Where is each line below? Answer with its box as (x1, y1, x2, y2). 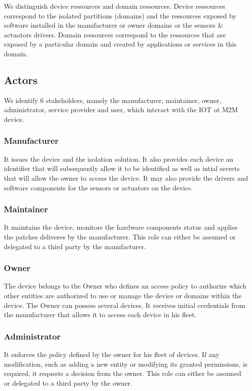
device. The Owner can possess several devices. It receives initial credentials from (4, 300, 245, 310)
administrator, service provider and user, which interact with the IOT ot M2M (4, 104, 238, 115)
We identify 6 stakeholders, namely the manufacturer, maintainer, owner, (4, 95, 221, 105)
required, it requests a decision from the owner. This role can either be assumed (4, 368, 241, 378)
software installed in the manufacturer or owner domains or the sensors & (4, 20, 223, 30)
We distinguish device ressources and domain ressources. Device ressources (4, 1, 225, 11)
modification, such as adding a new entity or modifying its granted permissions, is (4, 358, 248, 369)
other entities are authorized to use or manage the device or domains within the (4, 290, 242, 300)
